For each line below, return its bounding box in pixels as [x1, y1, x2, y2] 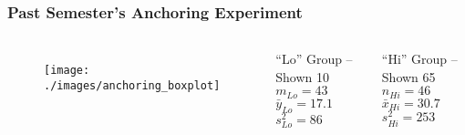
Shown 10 [275, 67, 330, 86]
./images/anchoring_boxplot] [44, 78, 221, 92]
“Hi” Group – [381, 49, 458, 68]
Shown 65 [381, 67, 436, 86]
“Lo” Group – [275, 49, 353, 68]
